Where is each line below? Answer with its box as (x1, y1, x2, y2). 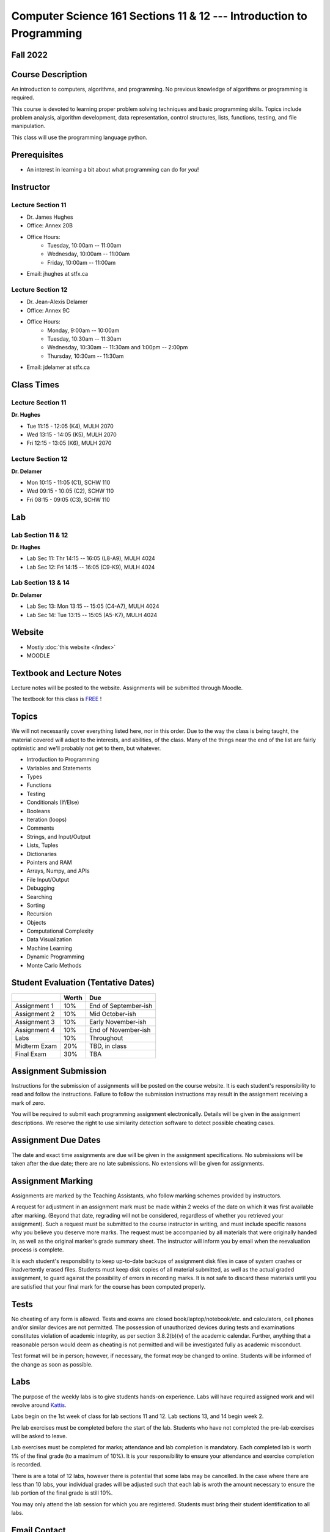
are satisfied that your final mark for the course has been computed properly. (11, 1283, 206, 1290)
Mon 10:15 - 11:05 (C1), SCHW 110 (26, 479, 111, 486)
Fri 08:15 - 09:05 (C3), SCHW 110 (26, 496, 110, 503)
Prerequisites (11, 150, 64, 160)
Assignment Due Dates (11, 1135, 101, 1145)
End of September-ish (89, 1001, 153, 1010)
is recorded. (11, 1461, 42, 1468)
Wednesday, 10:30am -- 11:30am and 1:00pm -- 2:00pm (47, 344, 188, 351)
